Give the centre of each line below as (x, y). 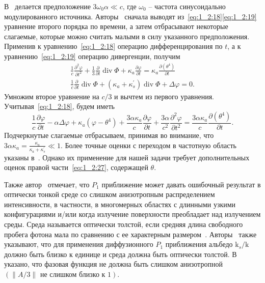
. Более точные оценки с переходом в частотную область (148, 145)
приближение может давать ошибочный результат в (181, 184)
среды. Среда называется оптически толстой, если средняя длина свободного (124, 224)
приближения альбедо (199, 244)
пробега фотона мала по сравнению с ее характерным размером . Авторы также (130, 234)
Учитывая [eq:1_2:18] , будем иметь (59, 106)
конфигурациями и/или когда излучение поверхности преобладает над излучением (132, 214)
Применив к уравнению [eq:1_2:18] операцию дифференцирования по (113, 46)
